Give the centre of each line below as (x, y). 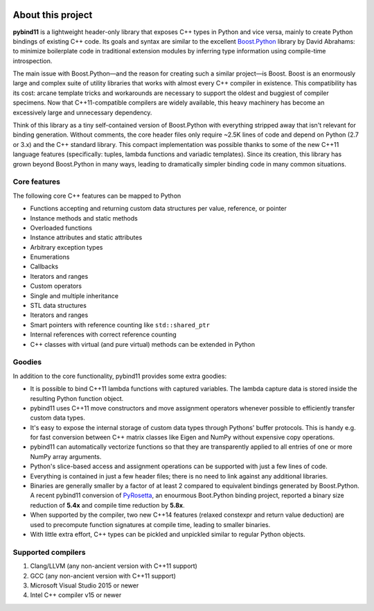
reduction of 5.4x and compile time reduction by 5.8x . (107, 505)
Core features (36, 182)
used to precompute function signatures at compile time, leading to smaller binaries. (150, 524)
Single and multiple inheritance (74, 295)
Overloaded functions (61, 227)
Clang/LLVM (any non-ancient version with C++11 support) (114, 566)
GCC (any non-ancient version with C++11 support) (103, 576)
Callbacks (44, 266)
